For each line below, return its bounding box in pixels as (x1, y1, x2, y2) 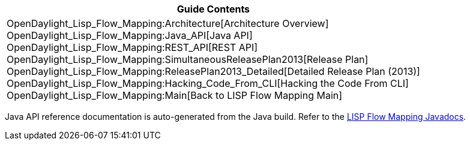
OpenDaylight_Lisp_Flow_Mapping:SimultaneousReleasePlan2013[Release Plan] (7, 53, 369, 65)
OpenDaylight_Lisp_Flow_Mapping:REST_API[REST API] (7, 41, 258, 53)
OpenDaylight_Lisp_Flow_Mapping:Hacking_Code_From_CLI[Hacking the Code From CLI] (7, 77, 409, 89)
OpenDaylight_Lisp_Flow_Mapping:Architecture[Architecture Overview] (7, 17, 329, 29)
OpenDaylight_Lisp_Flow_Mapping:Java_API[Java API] (7, 29, 253, 41)
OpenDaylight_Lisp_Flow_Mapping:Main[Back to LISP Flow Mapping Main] (7, 89, 343, 101)
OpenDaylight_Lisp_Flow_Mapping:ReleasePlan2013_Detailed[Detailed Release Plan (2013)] (7, 65, 420, 77)
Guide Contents (176, 3, 250, 15)
